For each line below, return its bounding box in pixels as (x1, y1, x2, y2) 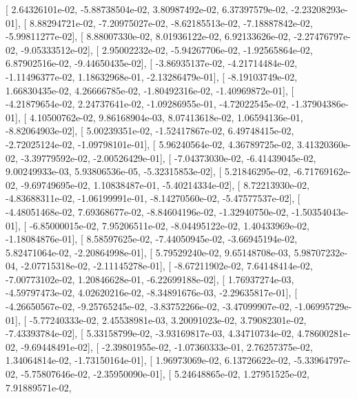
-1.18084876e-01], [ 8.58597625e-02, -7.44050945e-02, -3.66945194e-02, (6, 232, 298, 246)
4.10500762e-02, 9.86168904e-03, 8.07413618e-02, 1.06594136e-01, (29, 110, 303, 124)
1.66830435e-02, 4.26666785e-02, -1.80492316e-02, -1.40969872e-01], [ (6, 83, 294, 97)
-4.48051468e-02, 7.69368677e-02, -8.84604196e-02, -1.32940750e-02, (6, 204, 289, 218)
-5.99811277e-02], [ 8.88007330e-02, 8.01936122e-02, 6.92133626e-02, (6, 29, 291, 43)
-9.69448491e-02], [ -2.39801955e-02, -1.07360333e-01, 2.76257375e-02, (21, 339, 313, 354)
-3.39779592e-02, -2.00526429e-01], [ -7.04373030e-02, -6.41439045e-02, (21, 150, 316, 165)
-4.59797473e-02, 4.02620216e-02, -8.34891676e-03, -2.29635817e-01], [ (6, 285, 298, 300)
